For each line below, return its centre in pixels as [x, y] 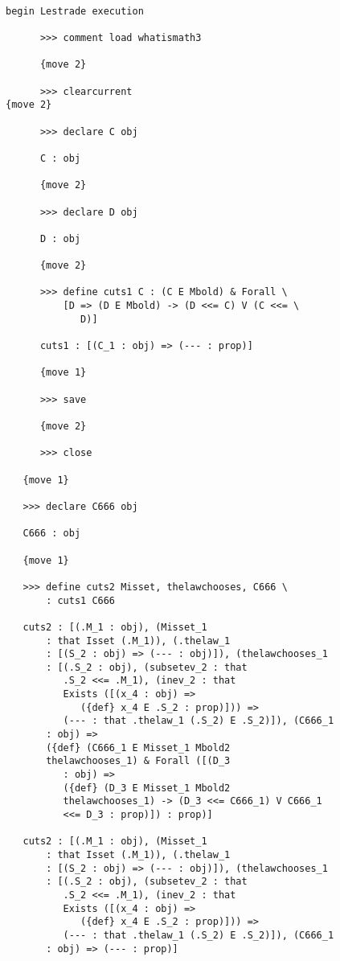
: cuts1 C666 [81, 600]
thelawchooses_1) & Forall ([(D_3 [138, 761]
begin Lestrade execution [75, 11]
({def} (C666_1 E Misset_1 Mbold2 [138, 747]
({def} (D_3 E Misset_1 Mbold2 [147, 788]
